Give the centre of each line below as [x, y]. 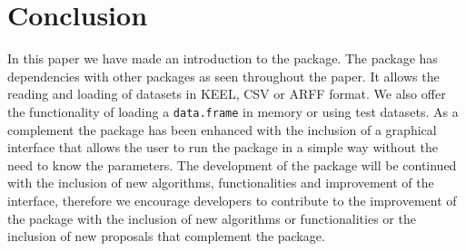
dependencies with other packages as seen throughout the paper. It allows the [223, 76]
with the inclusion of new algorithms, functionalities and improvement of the [221, 183]
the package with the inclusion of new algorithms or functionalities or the [212, 218]
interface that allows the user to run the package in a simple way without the [223, 147]
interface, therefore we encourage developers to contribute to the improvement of [232, 200]
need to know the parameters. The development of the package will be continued [232, 164]
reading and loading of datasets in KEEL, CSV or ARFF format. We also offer [227, 94]
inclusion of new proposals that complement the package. [166, 236]
